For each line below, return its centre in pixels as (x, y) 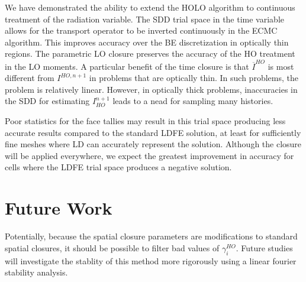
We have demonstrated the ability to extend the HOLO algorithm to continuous (150, 7)
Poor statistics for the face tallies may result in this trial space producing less (145, 121)
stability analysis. (36, 272)
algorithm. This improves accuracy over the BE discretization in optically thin (147, 42)
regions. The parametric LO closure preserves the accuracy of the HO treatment (150, 54)
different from (30, 78)
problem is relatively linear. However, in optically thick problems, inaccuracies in (151, 89)
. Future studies (264, 247)
